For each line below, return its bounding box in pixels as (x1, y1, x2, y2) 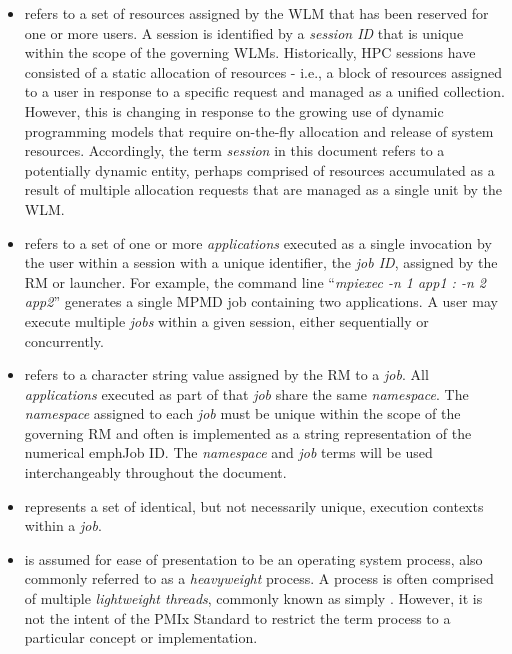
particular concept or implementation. (24, 627, 258, 648)
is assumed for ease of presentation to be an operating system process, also (24, 548, 483, 569)
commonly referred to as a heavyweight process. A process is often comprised (24, 568, 494, 589)
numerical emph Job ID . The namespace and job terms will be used (24, 442, 433, 463)
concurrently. (24, 330, 104, 351)
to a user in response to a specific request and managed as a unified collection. (24, 81, 505, 102)
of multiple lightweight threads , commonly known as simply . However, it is (24, 588, 483, 609)
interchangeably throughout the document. (24, 462, 287, 483)
